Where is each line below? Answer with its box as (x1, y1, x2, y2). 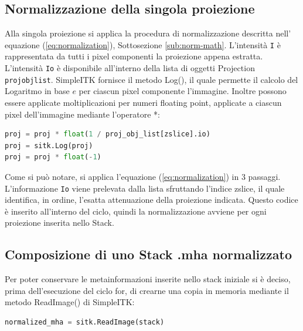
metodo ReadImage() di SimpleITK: (5, 296, 135, 308)
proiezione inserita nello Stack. (5, 216, 114, 229)
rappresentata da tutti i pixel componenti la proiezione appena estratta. (5, 50, 263, 62)
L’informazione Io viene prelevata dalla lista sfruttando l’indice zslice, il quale (5, 182, 285, 194)
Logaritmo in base (5, 85, 70, 97)
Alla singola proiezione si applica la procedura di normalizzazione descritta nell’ (5, 27, 291, 39)
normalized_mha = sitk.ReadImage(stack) (5, 317, 165, 326)
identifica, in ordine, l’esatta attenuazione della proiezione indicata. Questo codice (5, 193, 298, 206)
